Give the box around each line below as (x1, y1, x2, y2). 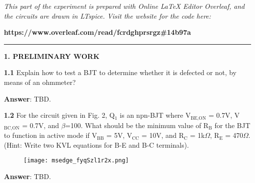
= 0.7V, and (22, 120, 59, 130)
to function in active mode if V (4, 130, 97, 140)
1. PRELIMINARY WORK (4, 51, 100, 61)
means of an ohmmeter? (4, 77, 76, 87)
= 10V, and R (141, 130, 184, 140)
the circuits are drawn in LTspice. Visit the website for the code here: (4, 10, 211, 21)
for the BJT (214, 120, 251, 130)
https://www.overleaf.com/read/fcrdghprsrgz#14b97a (4, 27, 191, 37)
